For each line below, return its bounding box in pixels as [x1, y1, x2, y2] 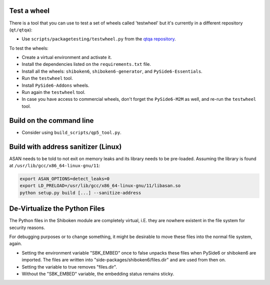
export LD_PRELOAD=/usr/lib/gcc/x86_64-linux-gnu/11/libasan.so [19, 183, 181, 189]
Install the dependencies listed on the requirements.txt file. [21, 61, 151, 67]
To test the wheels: [9, 45, 48, 51]
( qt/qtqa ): [9, 26, 32, 32]
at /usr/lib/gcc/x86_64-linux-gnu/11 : [9, 163, 100, 169]
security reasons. [9, 225, 45, 231]
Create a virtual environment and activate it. [21, 54, 112, 60]
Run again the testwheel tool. [21, 89, 85, 95]
